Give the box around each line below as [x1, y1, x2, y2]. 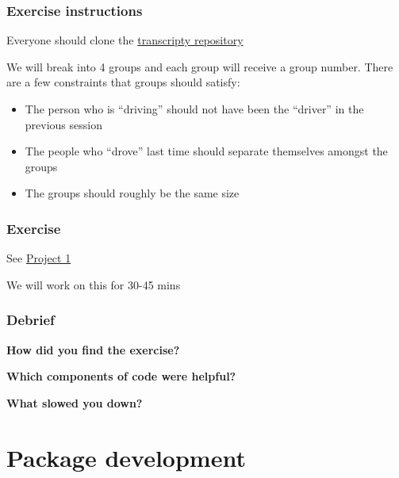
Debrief [6, 310, 55, 330]
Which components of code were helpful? [6, 368, 236, 384]
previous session [25, 116, 102, 132]
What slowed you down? [6, 394, 143, 411]
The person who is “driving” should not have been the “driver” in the [25, 101, 364, 117]
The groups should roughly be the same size [25, 185, 240, 201]
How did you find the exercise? [6, 341, 180, 358]
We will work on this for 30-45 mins [6, 276, 181, 293]
